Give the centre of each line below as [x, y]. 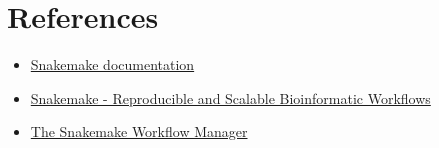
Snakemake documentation [112, 64]
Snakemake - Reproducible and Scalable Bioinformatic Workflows [230, 97]
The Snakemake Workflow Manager [139, 131]
